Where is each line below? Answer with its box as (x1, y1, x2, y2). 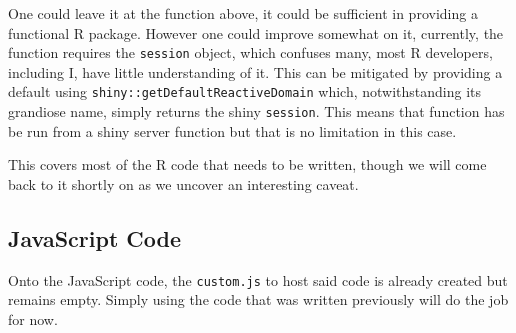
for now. (8, 308, 58, 329)
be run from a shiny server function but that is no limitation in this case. (8, 120, 457, 141)
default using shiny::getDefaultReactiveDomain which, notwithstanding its (8, 81, 482, 102)
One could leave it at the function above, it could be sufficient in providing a (8, 3, 478, 23)
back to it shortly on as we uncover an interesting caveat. (8, 173, 359, 194)
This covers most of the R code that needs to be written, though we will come (8, 154, 487, 175)
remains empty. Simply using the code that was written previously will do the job (8, 289, 509, 310)
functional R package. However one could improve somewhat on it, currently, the (8, 22, 504, 43)
